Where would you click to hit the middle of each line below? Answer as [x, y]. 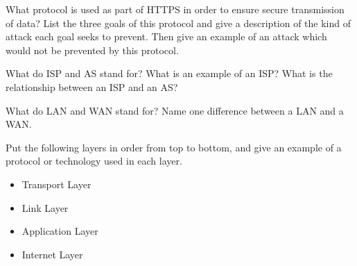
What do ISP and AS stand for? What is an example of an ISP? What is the [169, 73]
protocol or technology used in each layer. [94, 161]
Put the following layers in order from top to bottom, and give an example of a [174, 147]
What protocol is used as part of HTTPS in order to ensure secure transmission [175, 9]
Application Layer [60, 231]
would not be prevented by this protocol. [92, 50]
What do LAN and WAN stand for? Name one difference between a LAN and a [175, 110]
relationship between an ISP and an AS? [92, 86]
